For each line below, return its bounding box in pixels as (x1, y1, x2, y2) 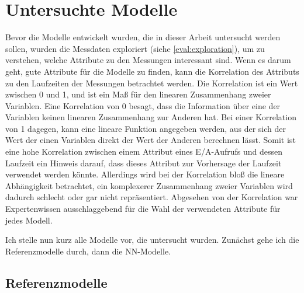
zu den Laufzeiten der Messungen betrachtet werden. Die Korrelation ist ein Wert (5, 76, 298, 89)
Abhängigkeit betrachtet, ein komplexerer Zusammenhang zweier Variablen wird (5, 179, 293, 191)
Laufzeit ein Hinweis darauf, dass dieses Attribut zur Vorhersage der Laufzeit (5, 156, 282, 169)
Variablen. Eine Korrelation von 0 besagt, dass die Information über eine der (5, 99, 281, 111)
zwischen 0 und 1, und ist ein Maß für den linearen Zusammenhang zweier (5, 88, 271, 100)
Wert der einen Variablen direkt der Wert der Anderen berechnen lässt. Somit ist (5, 134, 296, 146)
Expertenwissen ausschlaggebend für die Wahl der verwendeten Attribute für (5, 203, 281, 215)
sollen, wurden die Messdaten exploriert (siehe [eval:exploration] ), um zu (5, 42, 265, 54)
